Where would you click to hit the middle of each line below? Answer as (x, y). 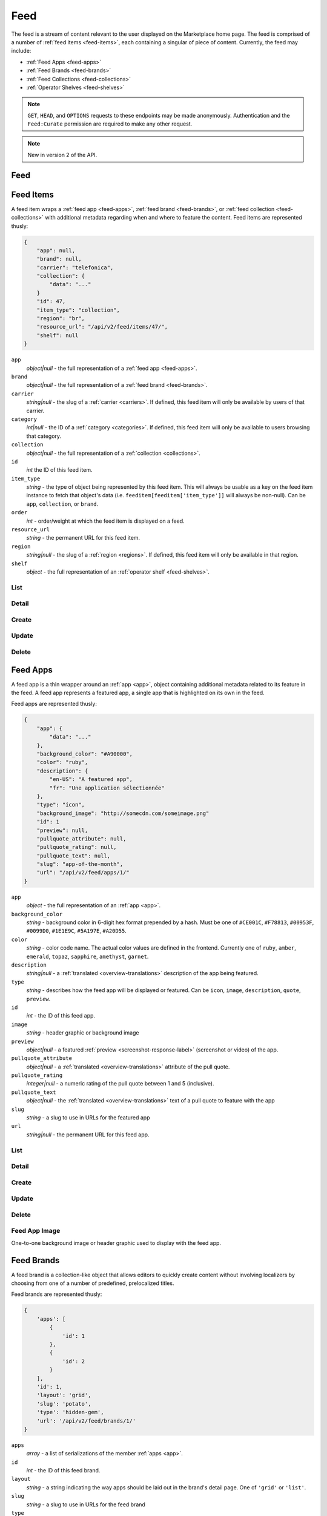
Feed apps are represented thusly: (54, 704)
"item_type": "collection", (78, 310)
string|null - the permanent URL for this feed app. (88, 1135)
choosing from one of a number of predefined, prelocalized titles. (93, 1283)
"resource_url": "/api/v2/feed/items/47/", (102, 327)
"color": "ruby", (62, 762)
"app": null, (56, 250)
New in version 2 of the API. (62, 155)
